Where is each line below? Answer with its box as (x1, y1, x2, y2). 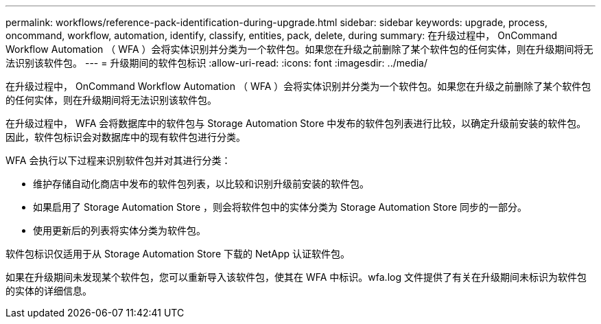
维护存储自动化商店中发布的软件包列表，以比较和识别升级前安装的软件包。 (33, 178, 369, 189)
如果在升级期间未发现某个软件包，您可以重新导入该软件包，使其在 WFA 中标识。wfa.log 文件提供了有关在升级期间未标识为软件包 (5, 271, 587, 283)
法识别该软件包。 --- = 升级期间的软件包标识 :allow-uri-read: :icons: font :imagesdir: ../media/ (5, 57, 428, 69)
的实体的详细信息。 (5, 285, 92, 297)
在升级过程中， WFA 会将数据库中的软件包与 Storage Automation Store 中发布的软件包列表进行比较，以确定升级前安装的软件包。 (5, 117, 587, 129)
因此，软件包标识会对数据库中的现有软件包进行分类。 (5, 131, 246, 143)
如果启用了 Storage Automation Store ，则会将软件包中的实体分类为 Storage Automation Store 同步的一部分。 (33, 201, 528, 213)
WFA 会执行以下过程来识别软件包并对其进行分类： (5, 154, 231, 166)
